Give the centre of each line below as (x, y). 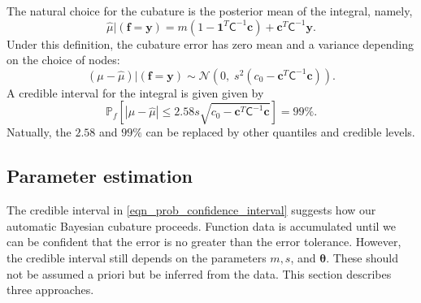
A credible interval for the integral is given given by (135, 92)
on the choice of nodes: (63, 60)
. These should (362, 257)
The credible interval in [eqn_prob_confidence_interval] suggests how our (191, 210)
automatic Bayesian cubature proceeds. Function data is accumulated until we (202, 225)
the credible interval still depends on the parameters (137, 257)
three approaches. (50, 290)
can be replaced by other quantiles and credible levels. (280, 132)
